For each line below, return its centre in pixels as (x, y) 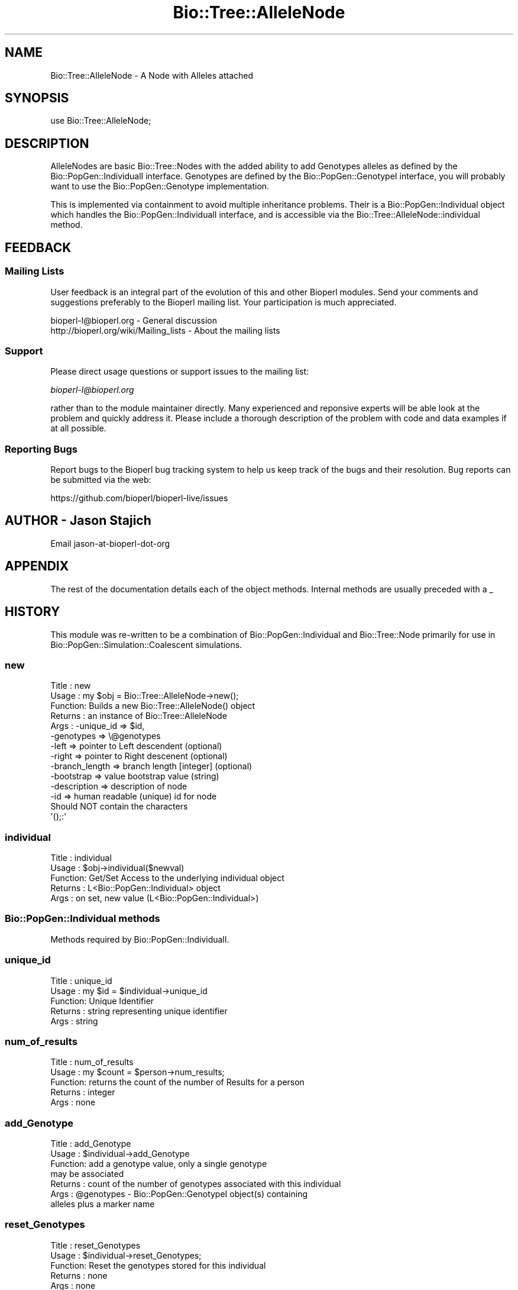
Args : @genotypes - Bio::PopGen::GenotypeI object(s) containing (179, 1194)
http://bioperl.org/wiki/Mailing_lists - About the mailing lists (165, 330)
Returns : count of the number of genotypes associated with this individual (196, 1184)
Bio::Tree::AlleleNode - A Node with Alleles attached (152, 75)
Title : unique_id (81, 981)
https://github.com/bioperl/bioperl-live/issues (139, 498)
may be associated (87, 1174)
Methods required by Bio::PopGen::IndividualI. (140, 939)
